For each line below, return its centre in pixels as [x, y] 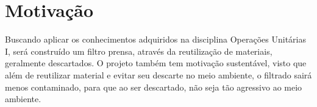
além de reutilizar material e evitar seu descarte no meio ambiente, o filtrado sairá [158, 74]
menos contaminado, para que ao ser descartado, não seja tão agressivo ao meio [154, 87]
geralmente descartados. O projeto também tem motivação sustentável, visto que [156, 63]
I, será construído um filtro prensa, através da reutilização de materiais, [139, 51]
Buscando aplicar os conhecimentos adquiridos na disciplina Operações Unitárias [156, 39]
